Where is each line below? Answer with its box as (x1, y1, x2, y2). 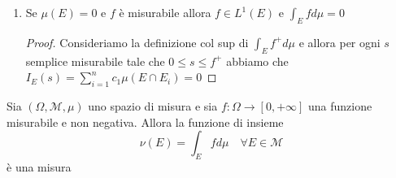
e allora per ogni (298, 33, 381, 50)
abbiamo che (226, 52, 289, 69)
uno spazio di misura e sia (88, 97, 218, 114)
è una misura (7, 158, 72, 175)
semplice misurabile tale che (25, 52, 165, 69)
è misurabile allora (119, 4, 211, 20)
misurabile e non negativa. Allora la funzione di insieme (7, 113, 284, 130)
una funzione (308, 97, 372, 114)
